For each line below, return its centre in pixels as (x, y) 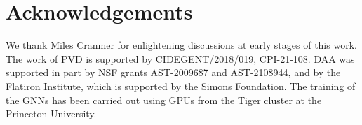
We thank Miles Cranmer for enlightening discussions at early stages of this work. (181, 45)
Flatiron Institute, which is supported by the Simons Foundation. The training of (181, 86)
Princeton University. (51, 113)
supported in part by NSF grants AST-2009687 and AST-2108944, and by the (173, 72)
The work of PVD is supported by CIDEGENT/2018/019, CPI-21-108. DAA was (180, 58)
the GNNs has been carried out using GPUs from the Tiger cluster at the (164, 100)
